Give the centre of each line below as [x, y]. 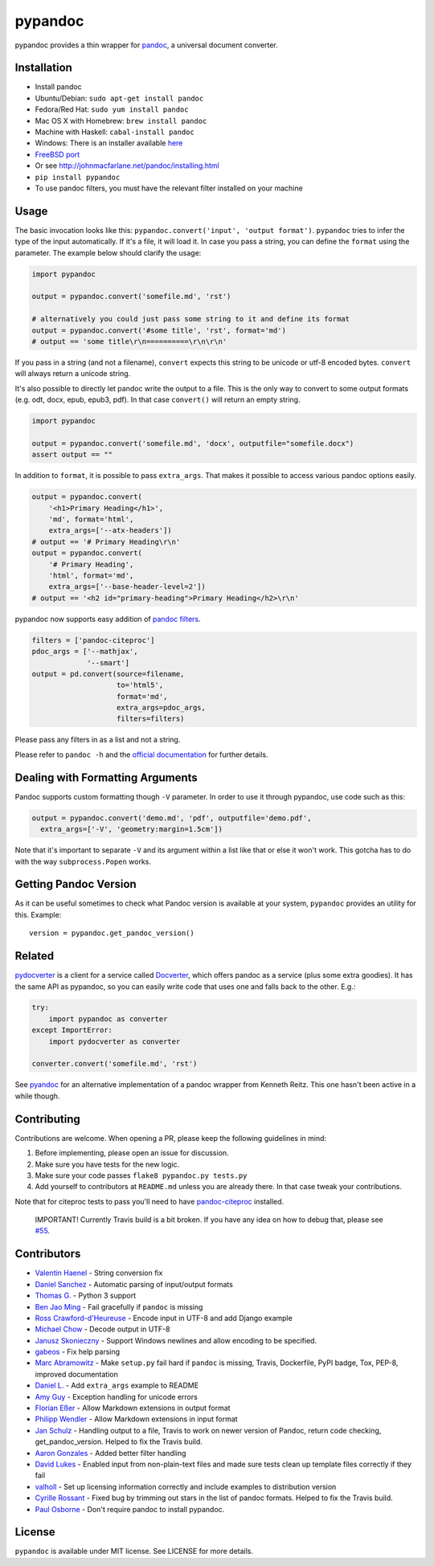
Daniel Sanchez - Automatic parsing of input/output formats [134, 1284]
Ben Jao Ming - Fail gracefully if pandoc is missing [119, 1306]
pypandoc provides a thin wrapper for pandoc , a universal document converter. [147, 45]
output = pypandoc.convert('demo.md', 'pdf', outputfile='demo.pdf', [172, 818]
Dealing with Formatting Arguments [106, 777]
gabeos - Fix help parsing [78, 1352]
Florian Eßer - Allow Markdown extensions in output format [133, 1408]
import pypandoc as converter [108, 1019]
